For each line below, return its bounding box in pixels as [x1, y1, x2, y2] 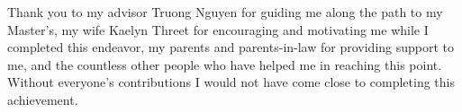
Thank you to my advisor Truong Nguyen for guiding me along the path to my [7, 3, 443, 21]
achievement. [7, 90, 78, 108]
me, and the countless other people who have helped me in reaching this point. [7, 55, 442, 73]
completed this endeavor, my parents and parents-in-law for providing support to [7, 38, 455, 56]
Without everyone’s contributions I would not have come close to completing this [7, 73, 455, 91]
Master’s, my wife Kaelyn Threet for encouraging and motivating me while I [7, 20, 429, 39]
